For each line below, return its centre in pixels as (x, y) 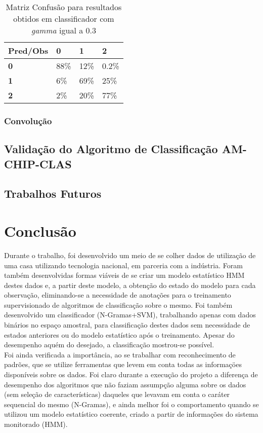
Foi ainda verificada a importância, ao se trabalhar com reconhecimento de (120, 354)
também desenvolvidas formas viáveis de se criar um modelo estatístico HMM (124, 275)
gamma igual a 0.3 (63, 30)
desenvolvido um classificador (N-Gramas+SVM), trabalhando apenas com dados (130, 315)
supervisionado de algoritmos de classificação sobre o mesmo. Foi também (118, 304)
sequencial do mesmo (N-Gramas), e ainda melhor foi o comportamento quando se (131, 404)
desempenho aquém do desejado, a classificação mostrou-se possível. (109, 345)
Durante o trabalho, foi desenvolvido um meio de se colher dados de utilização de (130, 255)
